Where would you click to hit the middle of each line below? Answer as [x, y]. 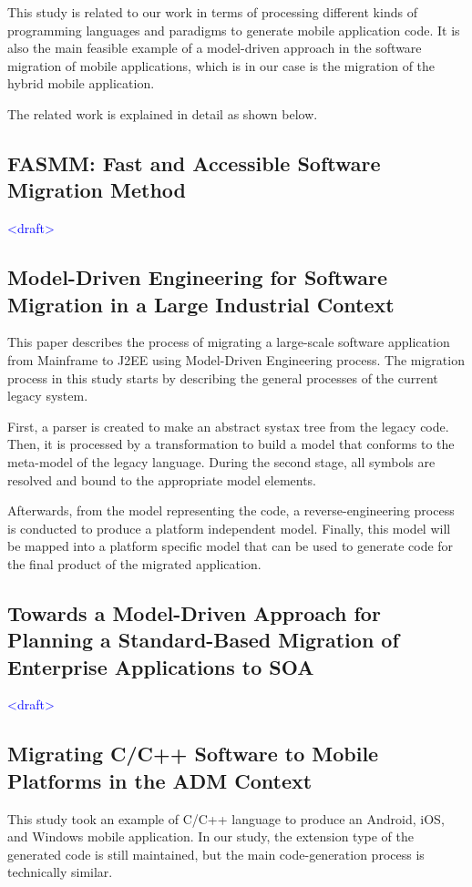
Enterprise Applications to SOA [161, 666]
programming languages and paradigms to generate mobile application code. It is [234, 30]
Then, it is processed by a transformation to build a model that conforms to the [231, 444]
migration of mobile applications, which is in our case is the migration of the [221, 65]
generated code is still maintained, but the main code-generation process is [216, 854]
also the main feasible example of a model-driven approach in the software [215, 48]
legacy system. [48, 396]
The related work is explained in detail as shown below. [163, 113]
